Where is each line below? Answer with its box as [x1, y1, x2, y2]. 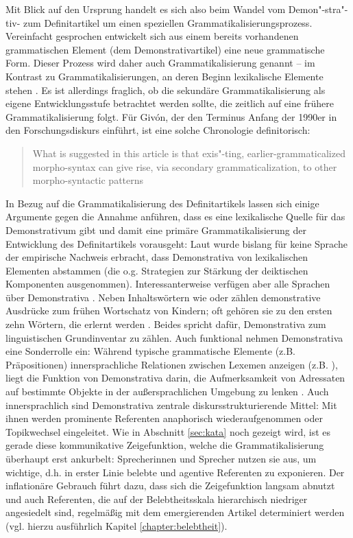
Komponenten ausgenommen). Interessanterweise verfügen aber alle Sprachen [5, 277, 330, 291]
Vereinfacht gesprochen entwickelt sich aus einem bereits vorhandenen [5, 29, 299, 43]
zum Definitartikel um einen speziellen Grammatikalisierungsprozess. [23, 15, 313, 30]
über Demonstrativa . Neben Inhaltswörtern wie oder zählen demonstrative [5, 290, 321, 304]
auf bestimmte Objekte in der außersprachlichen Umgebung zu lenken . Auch [5, 384, 329, 399]
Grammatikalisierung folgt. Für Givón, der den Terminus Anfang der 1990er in [5, 109, 337, 124]
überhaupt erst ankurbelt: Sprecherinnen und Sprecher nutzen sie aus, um [5, 452, 317, 465]
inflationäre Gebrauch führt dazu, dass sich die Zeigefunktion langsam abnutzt [5, 478, 335, 493]
